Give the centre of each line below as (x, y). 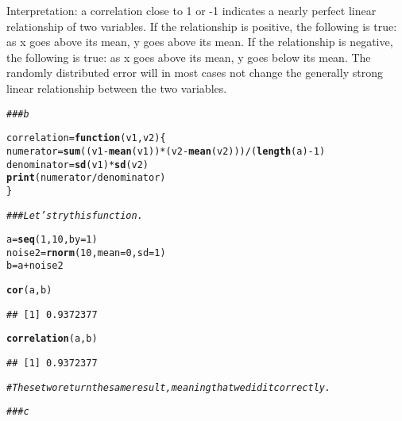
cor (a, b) (29, 291)
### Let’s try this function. (75, 215)
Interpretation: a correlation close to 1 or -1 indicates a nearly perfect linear (191, 10)
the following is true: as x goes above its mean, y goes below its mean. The (189, 57)
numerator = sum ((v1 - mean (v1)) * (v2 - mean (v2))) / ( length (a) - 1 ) (166, 151)
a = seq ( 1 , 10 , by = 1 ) (52, 240)
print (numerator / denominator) (86, 178)
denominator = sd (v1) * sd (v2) (78, 165)
